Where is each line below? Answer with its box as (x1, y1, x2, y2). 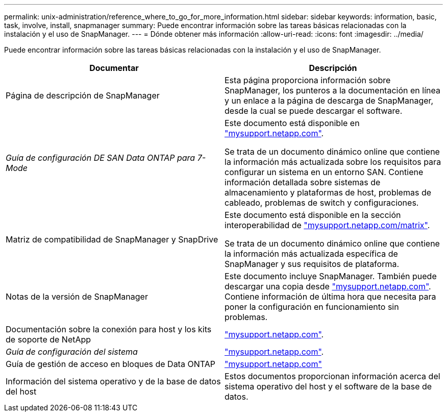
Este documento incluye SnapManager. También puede (225, 271, 437, 281)
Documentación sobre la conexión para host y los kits (6, 324, 212, 334)
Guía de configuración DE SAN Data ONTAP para (6, 153, 195, 163)
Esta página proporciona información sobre (225, 75, 391, 85)
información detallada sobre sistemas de (225, 177, 381, 187)
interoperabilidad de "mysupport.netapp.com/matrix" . (225, 220, 430, 230)
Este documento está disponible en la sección (225, 210, 401, 220)
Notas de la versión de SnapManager (6, 291, 148, 302)
